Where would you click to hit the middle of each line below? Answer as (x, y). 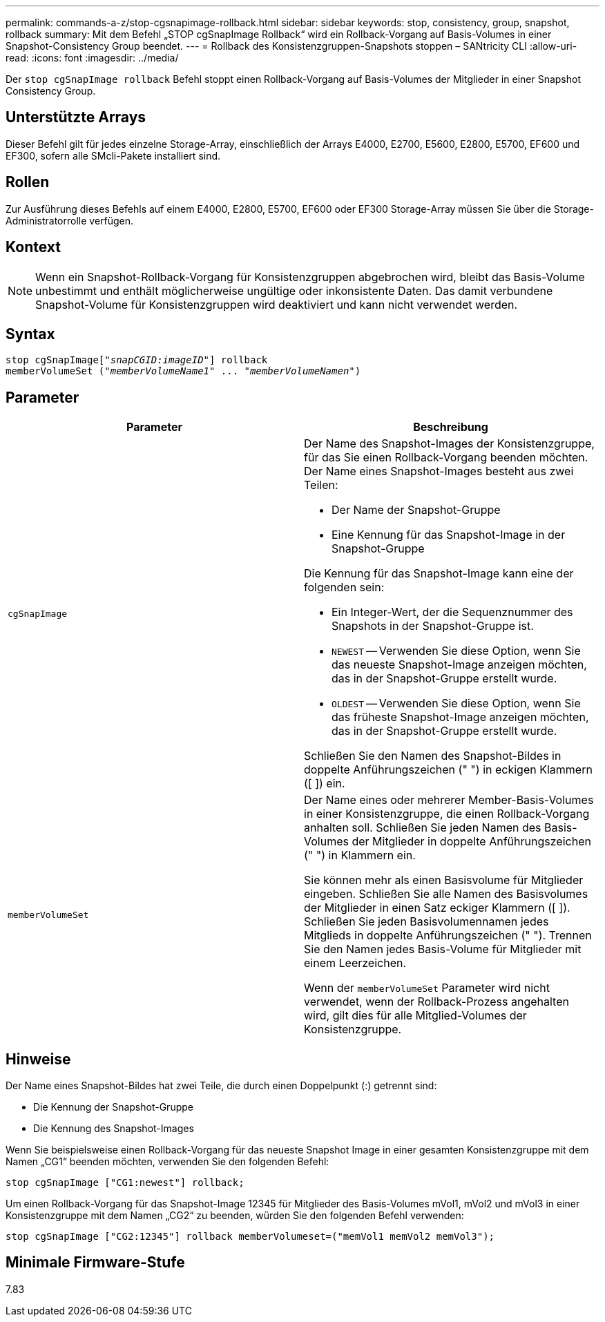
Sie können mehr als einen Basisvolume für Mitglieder (444, 880)
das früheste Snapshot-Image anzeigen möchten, (460, 717)
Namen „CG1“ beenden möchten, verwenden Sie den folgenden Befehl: (167, 1162)
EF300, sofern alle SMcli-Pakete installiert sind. (113, 155)
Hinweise (38, 1059)
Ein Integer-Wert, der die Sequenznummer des (452, 612)
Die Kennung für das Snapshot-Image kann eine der (439, 574)
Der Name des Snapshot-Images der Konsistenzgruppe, (449, 444)
